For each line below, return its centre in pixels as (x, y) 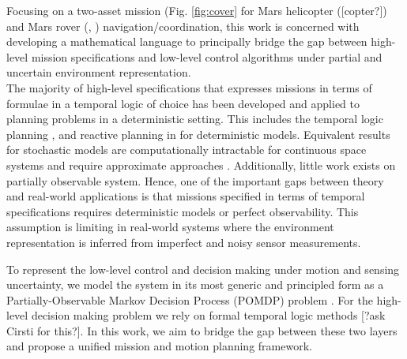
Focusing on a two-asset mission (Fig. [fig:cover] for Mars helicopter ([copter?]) (197, 10)
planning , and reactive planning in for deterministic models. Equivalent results (198, 134)
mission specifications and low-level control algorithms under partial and (207, 56)
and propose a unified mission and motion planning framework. (159, 346)
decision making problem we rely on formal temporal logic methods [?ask (208, 315)
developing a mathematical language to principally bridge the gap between (187, 41)
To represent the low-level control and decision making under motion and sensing (203, 269)
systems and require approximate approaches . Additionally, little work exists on (201, 165)
